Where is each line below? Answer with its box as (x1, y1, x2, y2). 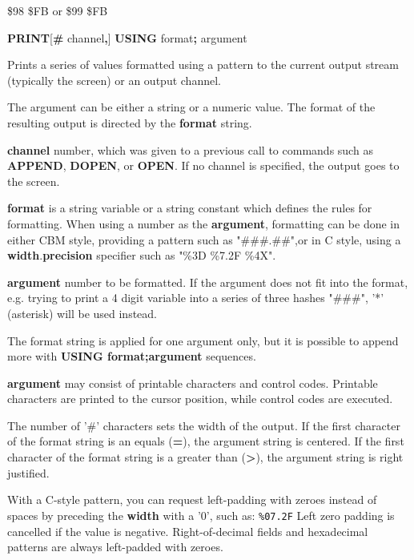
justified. (7, 464, 50, 481)
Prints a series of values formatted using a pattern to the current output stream (7, 56, 399, 73)
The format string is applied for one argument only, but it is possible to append (7, 332, 399, 348)
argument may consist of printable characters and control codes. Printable (7, 374, 378, 391)
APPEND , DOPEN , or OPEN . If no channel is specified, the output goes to (7, 157, 400, 174)
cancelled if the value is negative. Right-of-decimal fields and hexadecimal (7, 522, 368, 539)
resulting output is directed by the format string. (7, 114, 252, 131)
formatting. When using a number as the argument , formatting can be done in (7, 215, 400, 232)
